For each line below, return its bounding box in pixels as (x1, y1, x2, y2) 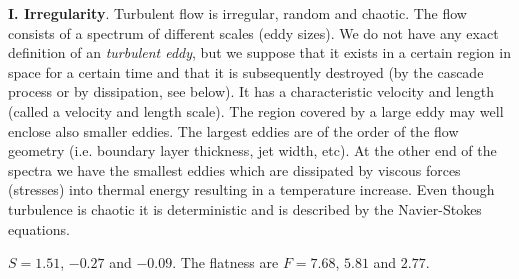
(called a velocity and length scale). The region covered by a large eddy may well (8, 100, 504, 121)
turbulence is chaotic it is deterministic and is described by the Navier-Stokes (8, 198, 482, 219)
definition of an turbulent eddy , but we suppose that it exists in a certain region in (8, 42, 511, 63)
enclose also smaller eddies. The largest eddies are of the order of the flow (8, 120, 459, 141)
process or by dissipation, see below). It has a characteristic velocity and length (8, 81, 494, 102)
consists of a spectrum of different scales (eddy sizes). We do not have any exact (8, 22, 499, 43)
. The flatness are (172, 252, 279, 273)
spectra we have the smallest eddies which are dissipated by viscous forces (8, 159, 461, 180)
